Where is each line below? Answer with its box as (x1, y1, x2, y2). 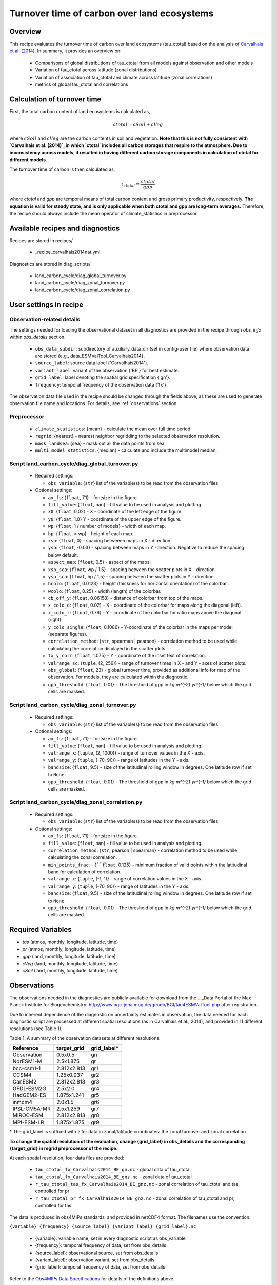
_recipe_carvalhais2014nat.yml (35, 249, 101, 255)
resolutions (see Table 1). (9, 1025, 63, 1032)
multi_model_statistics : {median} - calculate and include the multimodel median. (35, 447, 217, 453)
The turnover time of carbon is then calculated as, (9, 166, 115, 172)
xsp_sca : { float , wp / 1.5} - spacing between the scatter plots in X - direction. (48, 566, 216, 573)
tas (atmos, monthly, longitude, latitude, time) (22, 939, 118, 945)
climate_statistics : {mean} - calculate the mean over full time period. (35, 426, 192, 432)
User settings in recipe (9, 300, 84, 309)
